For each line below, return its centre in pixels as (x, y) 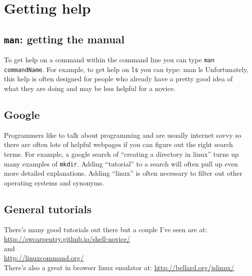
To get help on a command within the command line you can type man (109, 60)
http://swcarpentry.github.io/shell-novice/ (67, 239)
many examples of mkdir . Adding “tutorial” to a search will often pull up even (121, 163)
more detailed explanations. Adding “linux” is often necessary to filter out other (123, 173)
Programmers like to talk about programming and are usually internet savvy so (123, 135)
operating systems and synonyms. (54, 182)
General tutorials (48, 209)
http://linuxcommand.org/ (44, 258)
